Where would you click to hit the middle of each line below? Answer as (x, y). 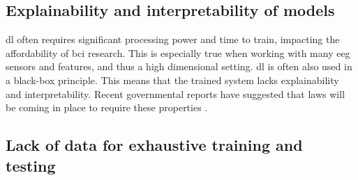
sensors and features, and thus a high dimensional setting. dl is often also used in (179, 66)
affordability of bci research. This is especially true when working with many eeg (178, 52)
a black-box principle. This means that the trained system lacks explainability (172, 80)
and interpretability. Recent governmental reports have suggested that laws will (176, 93)
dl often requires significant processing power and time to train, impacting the (173, 39)
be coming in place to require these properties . (107, 107)
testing (31, 165)
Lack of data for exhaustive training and (154, 145)
